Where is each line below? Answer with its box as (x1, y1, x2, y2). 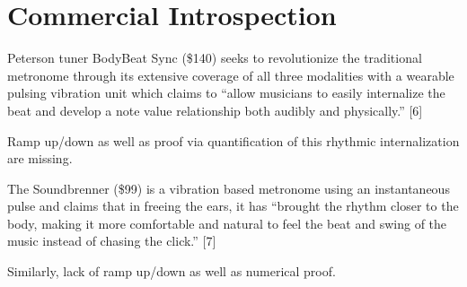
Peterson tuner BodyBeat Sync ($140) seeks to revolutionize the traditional (7, 48, 422, 67)
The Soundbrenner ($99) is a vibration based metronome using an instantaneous (7, 178, 450, 197)
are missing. (7, 149, 73, 168)
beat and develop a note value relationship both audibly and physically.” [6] (7, 100, 423, 119)
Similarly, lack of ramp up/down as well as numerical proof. (7, 262, 336, 281)
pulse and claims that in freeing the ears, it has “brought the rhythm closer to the (7, 196, 459, 215)
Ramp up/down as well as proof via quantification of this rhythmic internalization (7, 131, 460, 150)
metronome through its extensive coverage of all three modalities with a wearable (7, 65, 454, 84)
